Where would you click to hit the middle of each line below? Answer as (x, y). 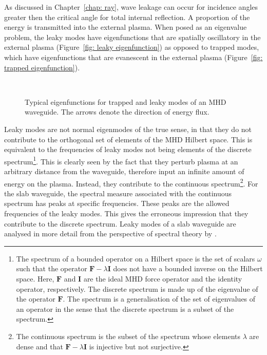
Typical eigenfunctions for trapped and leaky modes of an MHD (126, 101)
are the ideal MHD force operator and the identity (163, 278)
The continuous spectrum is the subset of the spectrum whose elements (128, 336)
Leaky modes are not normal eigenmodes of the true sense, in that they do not (128, 129)
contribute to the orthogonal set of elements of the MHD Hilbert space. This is (128, 139)
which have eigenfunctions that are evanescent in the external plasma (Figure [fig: (133, 57)
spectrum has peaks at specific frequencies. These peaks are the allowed (117, 203)
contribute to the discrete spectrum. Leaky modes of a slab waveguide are (120, 223)
